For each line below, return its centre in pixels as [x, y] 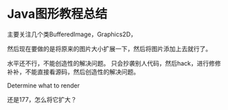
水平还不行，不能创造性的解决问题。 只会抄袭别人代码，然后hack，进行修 [111, 63]
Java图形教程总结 [57, 14]
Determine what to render [44, 85]
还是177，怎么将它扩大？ [42, 99]
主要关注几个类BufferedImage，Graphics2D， [72, 34]
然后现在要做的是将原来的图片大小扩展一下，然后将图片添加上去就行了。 [109, 49]
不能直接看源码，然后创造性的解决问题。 [82, 72]
